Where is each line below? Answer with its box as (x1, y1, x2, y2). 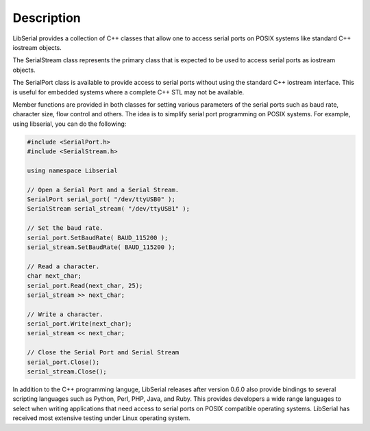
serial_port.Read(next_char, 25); (27, 281, 143, 289)
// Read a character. (27, 262, 100, 270)
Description (12, 10, 82, 25)
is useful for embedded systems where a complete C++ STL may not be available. (12, 88, 245, 96)
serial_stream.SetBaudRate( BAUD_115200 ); (27, 243, 176, 251)
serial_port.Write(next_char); (27, 320, 133, 328)
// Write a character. (27, 310, 103, 318)
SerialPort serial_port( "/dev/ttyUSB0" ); (27, 196, 176, 203)
